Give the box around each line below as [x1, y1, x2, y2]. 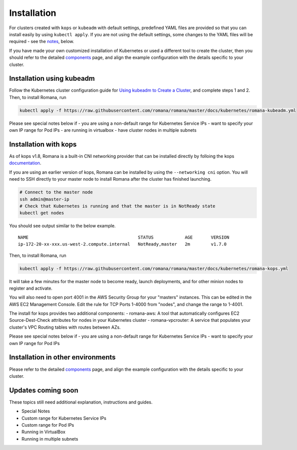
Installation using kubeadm [9, 74, 95, 83]
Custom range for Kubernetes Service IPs [21, 415, 106, 421]
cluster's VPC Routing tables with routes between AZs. [9, 324, 121, 330]
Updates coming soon [9, 386, 79, 395]
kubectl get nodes [19, 210, 64, 216]
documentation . [9, 160, 42, 166]
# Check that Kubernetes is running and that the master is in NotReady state [19, 203, 215, 209]
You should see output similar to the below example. [9, 223, 116, 229]
